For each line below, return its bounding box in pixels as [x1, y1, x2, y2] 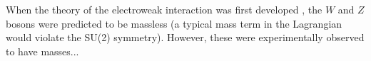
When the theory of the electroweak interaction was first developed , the [6, 2, 322, 16]
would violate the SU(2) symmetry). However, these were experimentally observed [6, 30, 365, 45]
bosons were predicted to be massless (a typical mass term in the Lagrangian [6, 16, 342, 30]
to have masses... [6, 43, 79, 58]
